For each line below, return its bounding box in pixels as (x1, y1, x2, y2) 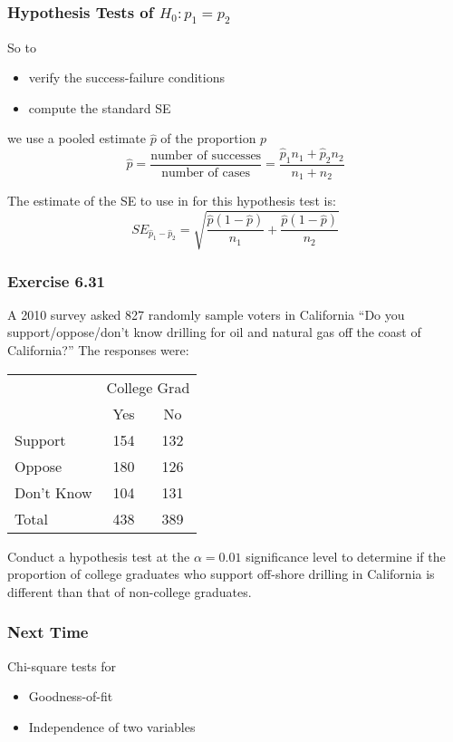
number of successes (150, 149, 262, 162)
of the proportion (160, 129, 256, 148)
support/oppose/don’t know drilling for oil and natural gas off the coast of (7, 323, 421, 342)
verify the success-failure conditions (28, 68, 226, 87)
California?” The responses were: (7, 340, 189, 359)
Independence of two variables (28, 717, 196, 736)
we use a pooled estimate (7, 129, 146, 148)
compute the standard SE (28, 98, 171, 117)
